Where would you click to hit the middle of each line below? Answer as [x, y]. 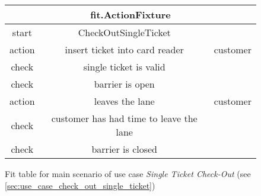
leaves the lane [124, 101]
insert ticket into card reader [124, 49]
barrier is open [124, 84]
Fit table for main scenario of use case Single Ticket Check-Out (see [128, 173]
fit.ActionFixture [130, 15]
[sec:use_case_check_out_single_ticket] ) [80, 185]
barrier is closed [124, 149]
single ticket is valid [124, 67]
